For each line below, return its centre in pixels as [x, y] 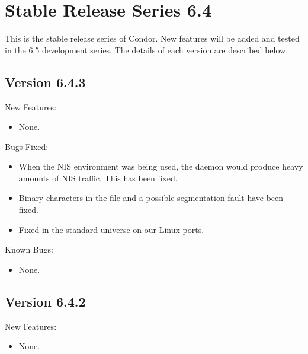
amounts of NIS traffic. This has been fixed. [98, 178]
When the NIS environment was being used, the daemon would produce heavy [161, 166]
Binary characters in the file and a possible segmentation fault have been [151, 198]
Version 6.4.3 [45, 82]
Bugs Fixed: [27, 146]
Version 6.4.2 [45, 301]
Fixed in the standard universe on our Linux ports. [111, 229]
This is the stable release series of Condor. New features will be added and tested [152, 38]
